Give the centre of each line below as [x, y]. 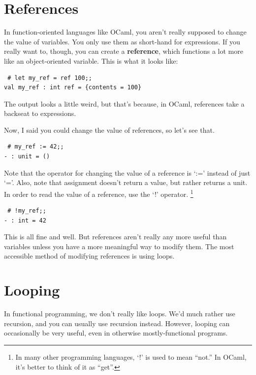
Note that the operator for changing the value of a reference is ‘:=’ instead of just [127, 172]
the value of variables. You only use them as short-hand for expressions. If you [122, 41]
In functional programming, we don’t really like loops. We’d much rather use [120, 314]
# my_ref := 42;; [36, 147]
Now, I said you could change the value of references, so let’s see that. [109, 130]
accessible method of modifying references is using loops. [89, 256]
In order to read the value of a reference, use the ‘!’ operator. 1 [99, 193]
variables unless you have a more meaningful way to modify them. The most [119, 246]
